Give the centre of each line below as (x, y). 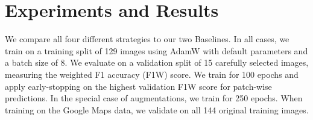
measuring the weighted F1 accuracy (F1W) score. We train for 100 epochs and (152, 74)
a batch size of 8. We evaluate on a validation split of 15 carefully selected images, (157, 62)
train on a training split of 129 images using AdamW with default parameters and (156, 50)
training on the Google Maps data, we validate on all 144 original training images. (157, 109)
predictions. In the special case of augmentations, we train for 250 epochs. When (154, 98)
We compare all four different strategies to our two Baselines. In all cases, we (147, 39)
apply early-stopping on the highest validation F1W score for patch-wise (138, 86)
